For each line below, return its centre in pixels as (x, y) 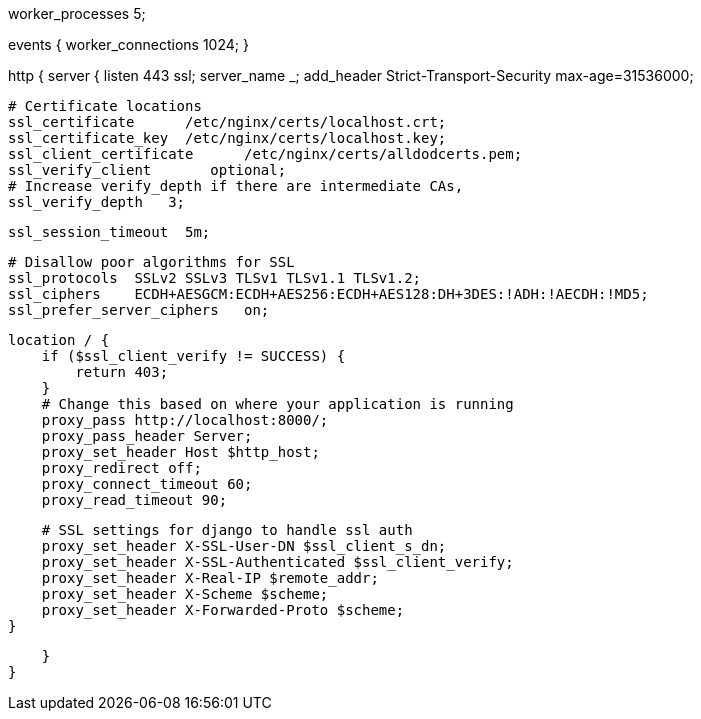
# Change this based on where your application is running (277, 404)
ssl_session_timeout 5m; (109, 232)
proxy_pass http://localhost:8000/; (185, 420)
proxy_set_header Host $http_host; (180, 452)
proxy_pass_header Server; (147, 436)
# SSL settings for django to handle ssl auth (227, 530)
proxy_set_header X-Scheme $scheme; (185, 594)
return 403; (122, 372)
